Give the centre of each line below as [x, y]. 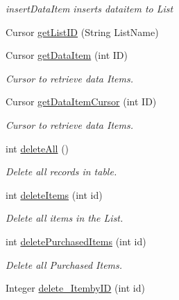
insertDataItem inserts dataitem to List [89, 8]
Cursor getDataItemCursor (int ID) [81, 102]
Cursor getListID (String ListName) [82, 32]
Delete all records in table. [61, 171]
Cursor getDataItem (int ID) [67, 55]
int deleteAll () [37, 148]
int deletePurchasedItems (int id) [76, 241]
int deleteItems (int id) [54, 194]
